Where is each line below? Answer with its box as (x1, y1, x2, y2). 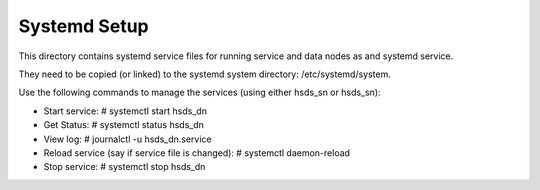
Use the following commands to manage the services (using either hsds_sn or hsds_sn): (18, 86, 381, 99)
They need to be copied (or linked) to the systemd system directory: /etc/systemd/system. (18, 68, 392, 80)
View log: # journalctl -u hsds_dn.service (43, 133, 212, 145)
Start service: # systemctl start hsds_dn (43, 105, 207, 117)
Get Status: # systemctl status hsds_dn (43, 119, 205, 131)
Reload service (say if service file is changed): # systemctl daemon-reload (43, 146, 350, 159)
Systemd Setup (18, 15, 149, 37)
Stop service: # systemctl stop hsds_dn (43, 161, 206, 173)
